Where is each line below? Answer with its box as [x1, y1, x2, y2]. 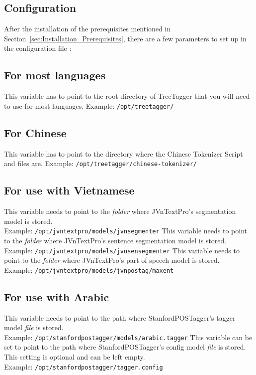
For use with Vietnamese [4, 183, 135, 198]
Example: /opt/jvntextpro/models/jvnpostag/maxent [4, 264, 174, 275]
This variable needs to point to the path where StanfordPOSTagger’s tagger [4, 312, 236, 323]
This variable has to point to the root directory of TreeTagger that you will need [4, 91, 250, 101]
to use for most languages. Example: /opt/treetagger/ [4, 100, 174, 111]
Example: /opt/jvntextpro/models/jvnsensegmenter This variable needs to [4, 245, 240, 255]
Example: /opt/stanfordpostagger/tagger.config [4, 361, 163, 372]
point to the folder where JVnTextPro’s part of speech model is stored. [4, 255, 220, 265]
